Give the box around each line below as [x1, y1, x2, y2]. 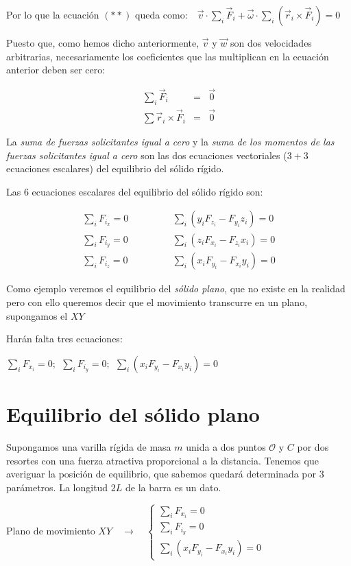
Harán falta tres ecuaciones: [6, 331, 123, 346]
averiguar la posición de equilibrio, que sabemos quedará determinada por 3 [6, 467, 324, 481]
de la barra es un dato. [125, 480, 221, 494]
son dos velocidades [230, 36, 312, 49]
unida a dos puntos [186, 439, 266, 453]
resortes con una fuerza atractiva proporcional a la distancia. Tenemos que [6, 453, 319, 467]
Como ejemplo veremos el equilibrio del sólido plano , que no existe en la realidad [6, 281, 346, 296]
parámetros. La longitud [6, 480, 108, 494]
